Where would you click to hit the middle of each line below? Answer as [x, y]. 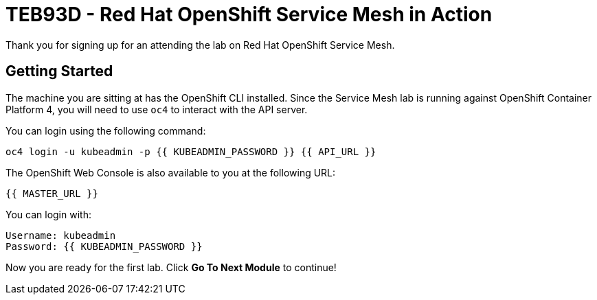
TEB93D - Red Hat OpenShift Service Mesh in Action [249, 14]
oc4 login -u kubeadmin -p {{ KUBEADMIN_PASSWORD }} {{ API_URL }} [191, 151]
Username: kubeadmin [61, 235]
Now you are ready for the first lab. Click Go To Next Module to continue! [171, 267]
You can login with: [48, 214]
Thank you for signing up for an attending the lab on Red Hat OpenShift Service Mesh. [200, 45]
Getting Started [59, 71]
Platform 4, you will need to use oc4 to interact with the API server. [157, 109]
